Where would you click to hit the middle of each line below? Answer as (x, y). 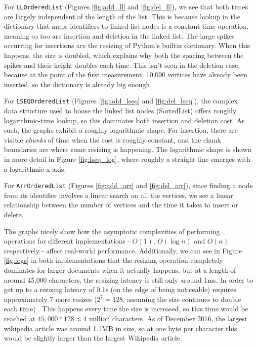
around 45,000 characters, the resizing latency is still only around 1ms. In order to (128, 279)
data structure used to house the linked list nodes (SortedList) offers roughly (120, 111)
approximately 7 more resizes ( (51, 299)
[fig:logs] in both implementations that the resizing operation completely (113, 260)
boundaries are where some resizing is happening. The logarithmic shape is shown (128, 149)
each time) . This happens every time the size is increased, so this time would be (126, 309)
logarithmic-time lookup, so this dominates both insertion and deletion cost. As (124, 120)
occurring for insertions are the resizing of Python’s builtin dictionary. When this (127, 45)
